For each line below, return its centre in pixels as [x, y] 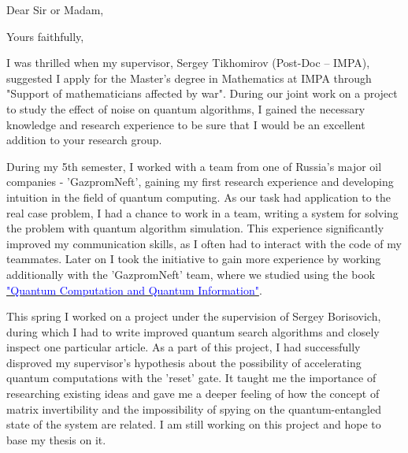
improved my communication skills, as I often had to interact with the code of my [204, 243]
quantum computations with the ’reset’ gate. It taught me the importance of [191, 378]
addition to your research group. [84, 140]
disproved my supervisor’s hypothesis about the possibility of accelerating [184, 362]
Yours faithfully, [45, 36]
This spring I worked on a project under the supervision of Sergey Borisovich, [194, 316]
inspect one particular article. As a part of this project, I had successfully [184, 347]
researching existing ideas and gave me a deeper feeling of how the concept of [193, 394]
